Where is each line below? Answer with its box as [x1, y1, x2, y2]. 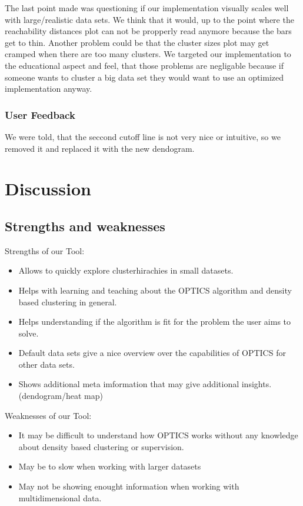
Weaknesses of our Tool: [5, 409, 92, 421]
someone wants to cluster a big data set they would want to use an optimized [5, 71, 284, 83]
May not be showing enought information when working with [18, 480, 239, 492]
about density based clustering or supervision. [18, 440, 184, 452]
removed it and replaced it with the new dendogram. [5, 142, 195, 154]
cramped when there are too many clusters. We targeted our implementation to [5, 48, 291, 60]
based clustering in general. [18, 295, 117, 308]
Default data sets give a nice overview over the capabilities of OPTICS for [18, 347, 286, 359]
